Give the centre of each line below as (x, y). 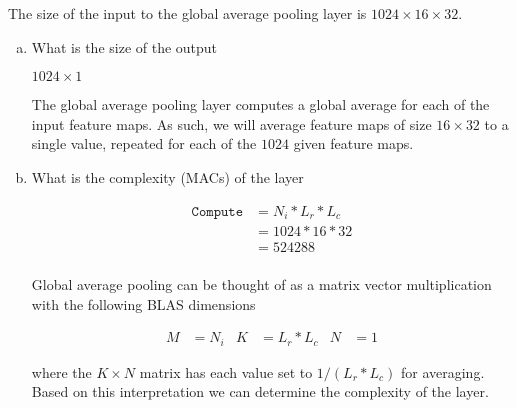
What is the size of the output (124, 46)
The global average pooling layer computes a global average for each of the (260, 104)
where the (61, 371)
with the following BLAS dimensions (143, 303)
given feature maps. (353, 143)
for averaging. (442, 371)
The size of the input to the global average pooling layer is (187, 13)
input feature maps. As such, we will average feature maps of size (231, 123)
